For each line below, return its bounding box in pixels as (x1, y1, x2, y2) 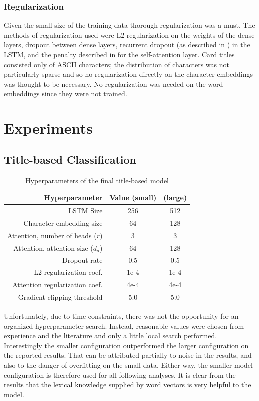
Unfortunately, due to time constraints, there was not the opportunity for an (4, 310, 239, 321)
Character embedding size (23, 217, 103, 228)
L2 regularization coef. (34, 267, 103, 277)
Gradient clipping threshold (18, 291, 103, 302)
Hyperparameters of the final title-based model (25, 175, 169, 185)
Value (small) (109, 192, 157, 203)
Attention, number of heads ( (7, 230, 97, 240)
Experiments (4, 118, 93, 138)
